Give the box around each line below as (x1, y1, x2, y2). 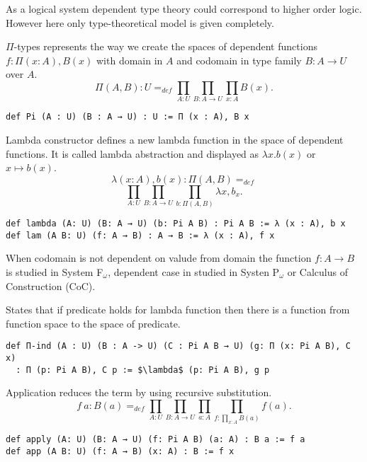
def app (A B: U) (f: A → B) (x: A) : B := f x (6, 446, 235, 456)
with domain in (96, 52, 163, 67)
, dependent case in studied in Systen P (108, 264, 280, 279)
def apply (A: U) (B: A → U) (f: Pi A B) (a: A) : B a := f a (6, 434, 305, 445)
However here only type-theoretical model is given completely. (6, 15, 274, 30)
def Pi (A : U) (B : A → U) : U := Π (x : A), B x (6, 112, 249, 122)
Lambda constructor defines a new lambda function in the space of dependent (6, 132, 344, 146)
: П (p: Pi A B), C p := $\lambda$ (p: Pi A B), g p (16, 364, 270, 375)
